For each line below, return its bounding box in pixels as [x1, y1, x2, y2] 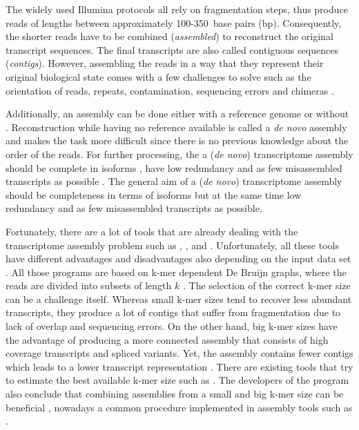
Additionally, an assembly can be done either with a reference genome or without [6, 106, 349, 121]
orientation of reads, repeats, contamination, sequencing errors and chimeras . [6, 83, 334, 97]
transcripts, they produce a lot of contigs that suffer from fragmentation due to [6, 305, 341, 320]
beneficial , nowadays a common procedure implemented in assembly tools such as [6, 400, 353, 414]
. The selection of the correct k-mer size [182, 278, 351, 293]
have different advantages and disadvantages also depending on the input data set [6, 251, 351, 266]
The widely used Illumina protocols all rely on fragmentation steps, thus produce [6, 2, 349, 16]
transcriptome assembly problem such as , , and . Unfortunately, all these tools [6, 237, 339, 252]
